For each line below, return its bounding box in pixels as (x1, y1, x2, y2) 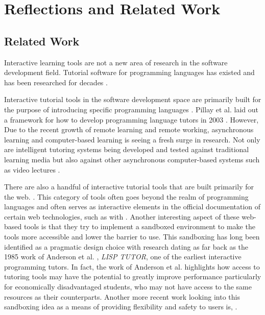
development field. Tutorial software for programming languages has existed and (4, 67, 255, 78)
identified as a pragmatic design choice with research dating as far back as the (4, 241, 249, 252)
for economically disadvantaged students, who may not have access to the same (4, 281, 252, 292)
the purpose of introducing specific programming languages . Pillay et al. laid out (4, 104, 259, 114)
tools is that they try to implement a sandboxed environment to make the (23, 221, 255, 232)
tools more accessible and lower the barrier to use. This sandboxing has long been (4, 231, 260, 242)
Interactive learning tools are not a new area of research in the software (4, 57, 228, 67)
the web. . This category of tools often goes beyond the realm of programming (4, 191, 249, 202)
